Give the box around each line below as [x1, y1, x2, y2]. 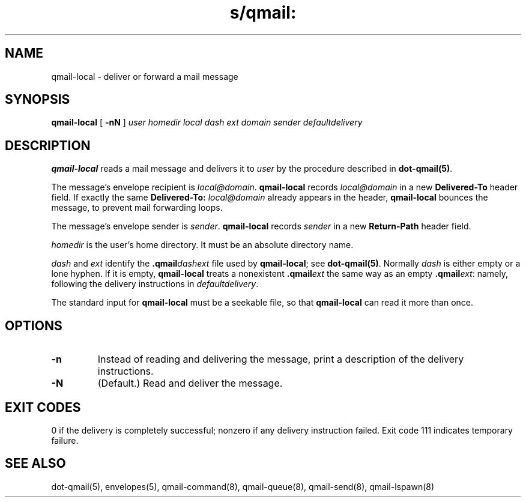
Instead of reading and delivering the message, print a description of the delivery [97, 353, 464, 366]
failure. [51, 435, 79, 446]
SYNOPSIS [5, 92, 70, 107]
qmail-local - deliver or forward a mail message [51, 71, 238, 82]
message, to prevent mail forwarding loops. [51, 202, 223, 213]
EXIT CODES [5, 399, 81, 415]
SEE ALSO [5, 456, 66, 471]
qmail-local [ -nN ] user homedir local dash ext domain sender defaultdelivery [51, 117, 363, 128]
